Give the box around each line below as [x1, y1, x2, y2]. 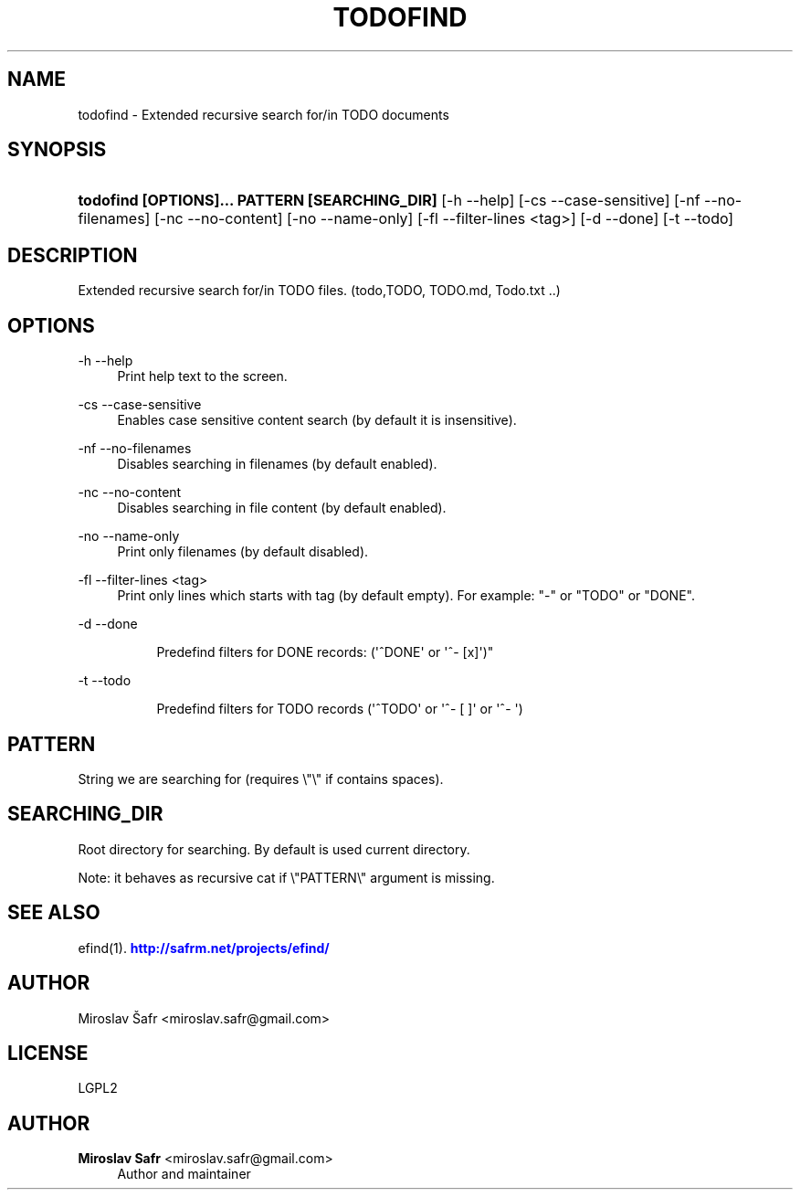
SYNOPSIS [7, 138, 107, 162]
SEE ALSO [7, 901, 100, 925]
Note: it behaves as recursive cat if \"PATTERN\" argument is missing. [78, 869, 495, 885]
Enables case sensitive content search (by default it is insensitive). [117, 412, 517, 429]
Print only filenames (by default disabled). [117, 544, 369, 560]
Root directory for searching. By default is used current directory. [78, 841, 470, 857]
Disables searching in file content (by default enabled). [117, 500, 447, 516]
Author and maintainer [117, 1166, 251, 1182]
